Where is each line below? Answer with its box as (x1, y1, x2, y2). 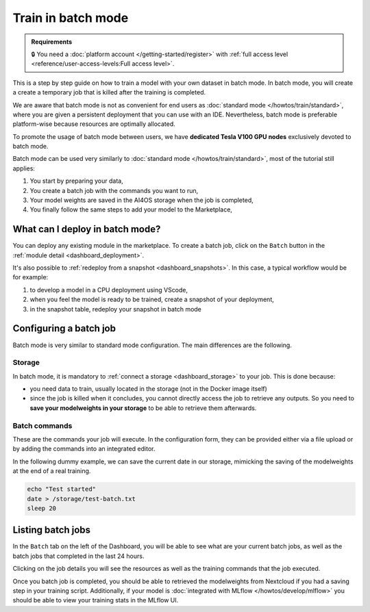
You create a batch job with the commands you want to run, (29, 186, 199, 194)
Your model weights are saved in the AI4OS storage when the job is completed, (29, 196, 254, 205)
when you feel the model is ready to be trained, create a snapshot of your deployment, (29, 295, 274, 304)
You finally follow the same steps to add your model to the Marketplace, (29, 205, 233, 214)
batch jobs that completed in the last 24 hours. (12, 552, 145, 560)
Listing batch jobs (12, 524, 91, 536)
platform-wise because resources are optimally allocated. (12, 120, 176, 128)
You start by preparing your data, (29, 177, 123, 185)
